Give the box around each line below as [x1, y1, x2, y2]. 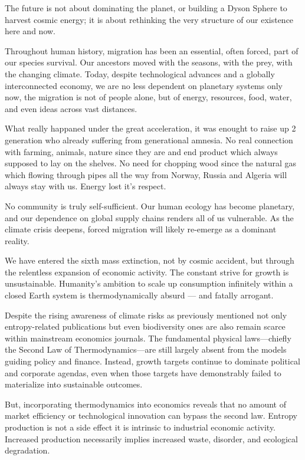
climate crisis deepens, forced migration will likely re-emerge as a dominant [5, 223, 277, 235]
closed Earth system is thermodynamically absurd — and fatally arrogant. [5, 289, 274, 301]
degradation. [5, 444, 50, 456]
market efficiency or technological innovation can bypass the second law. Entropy [5, 409, 297, 422]
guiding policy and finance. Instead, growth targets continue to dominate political [5, 355, 300, 367]
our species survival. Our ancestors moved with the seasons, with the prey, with [5, 56, 293, 68]
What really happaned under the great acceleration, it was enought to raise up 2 [5, 122, 296, 134]
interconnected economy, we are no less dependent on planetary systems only [5, 79, 283, 91]
